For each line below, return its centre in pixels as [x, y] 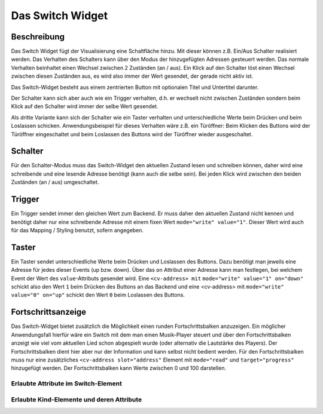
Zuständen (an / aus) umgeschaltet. [55, 182]
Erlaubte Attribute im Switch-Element [66, 384]
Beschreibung [38, 37]
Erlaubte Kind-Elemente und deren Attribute [77, 399]
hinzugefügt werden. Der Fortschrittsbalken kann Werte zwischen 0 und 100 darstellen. [119, 368]
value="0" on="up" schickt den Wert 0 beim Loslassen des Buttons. [98, 295]
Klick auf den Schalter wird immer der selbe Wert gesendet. [85, 106]
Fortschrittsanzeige [49, 312]
